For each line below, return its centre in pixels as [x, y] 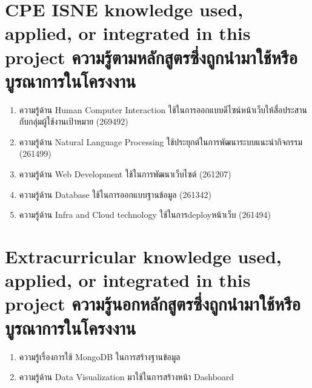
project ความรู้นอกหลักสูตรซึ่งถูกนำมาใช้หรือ [153, 304]
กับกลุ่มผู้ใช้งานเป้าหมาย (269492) [74, 121]
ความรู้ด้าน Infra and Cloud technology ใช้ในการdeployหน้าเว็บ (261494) [145, 215]
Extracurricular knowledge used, [143, 256]
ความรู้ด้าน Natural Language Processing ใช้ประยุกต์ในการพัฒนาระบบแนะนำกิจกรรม [161, 141]
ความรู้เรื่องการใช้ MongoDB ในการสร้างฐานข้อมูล [100, 356]
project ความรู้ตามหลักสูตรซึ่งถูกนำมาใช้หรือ [151, 57]
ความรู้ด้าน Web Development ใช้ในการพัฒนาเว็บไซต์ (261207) [125, 174]
